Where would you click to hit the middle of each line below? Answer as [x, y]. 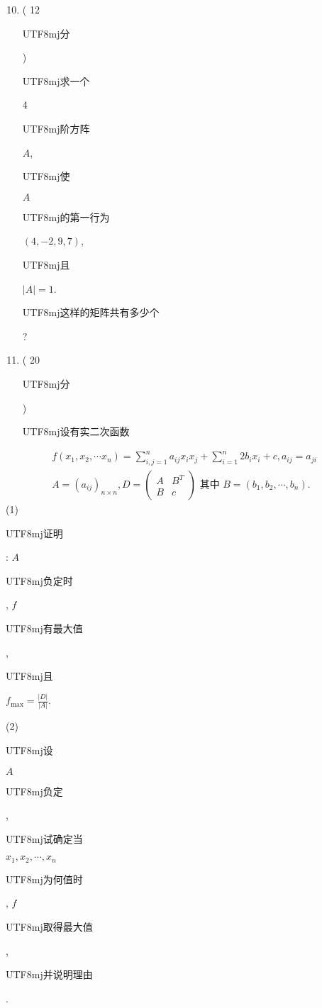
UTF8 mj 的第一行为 [66, 217]
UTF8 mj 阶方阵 [56, 128]
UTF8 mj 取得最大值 [49, 927]
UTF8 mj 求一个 [56, 80]
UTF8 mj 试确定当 [44, 838]
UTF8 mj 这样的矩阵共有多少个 [91, 312]
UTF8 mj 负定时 [39, 580]
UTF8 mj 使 [46, 176]
